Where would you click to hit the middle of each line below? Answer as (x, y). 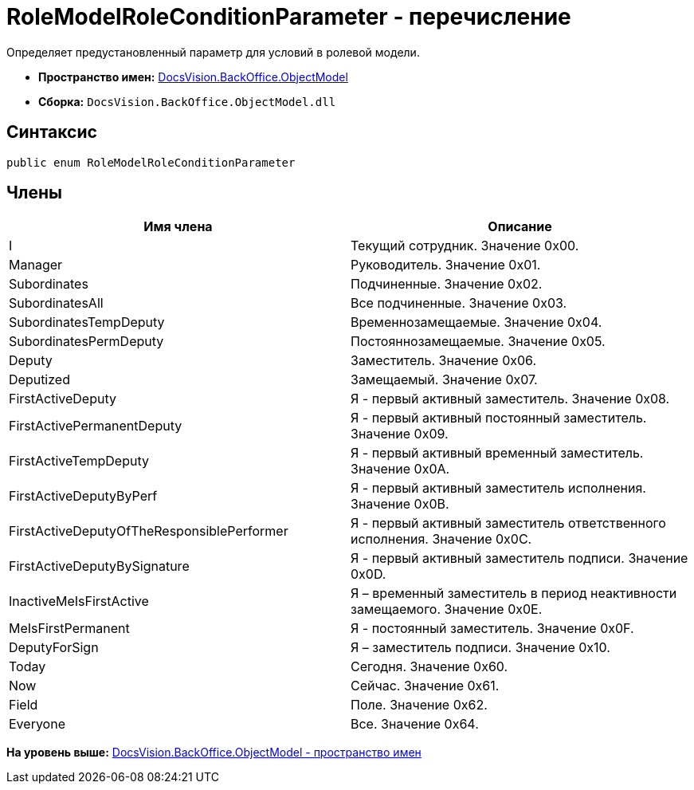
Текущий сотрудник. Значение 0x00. (465, 246)
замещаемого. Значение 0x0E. (447, 609)
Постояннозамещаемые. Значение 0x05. (478, 342)
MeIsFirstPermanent (69, 629)
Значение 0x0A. (400, 469)
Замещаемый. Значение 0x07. (444, 380)
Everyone (37, 724)
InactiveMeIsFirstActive (79, 601)
